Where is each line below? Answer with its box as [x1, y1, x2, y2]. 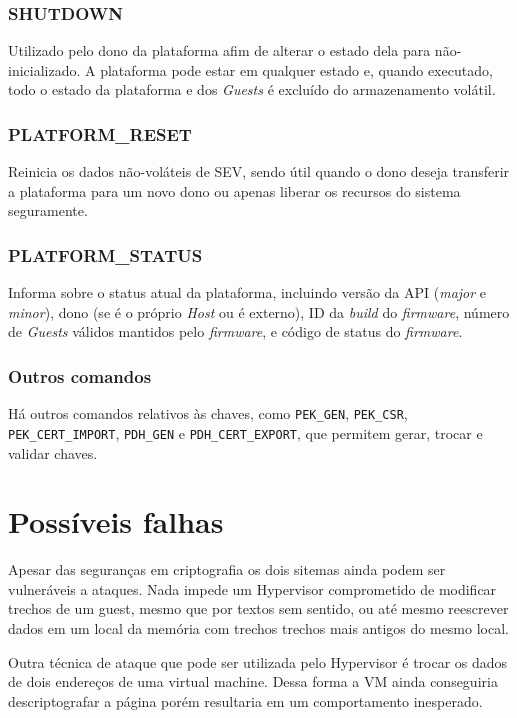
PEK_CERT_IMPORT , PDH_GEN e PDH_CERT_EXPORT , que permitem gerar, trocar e [8, 422, 483, 443]
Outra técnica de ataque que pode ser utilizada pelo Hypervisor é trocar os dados [8, 651, 508, 672]
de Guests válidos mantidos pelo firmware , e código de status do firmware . [8, 321, 463, 342]
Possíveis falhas [8, 501, 224, 542]
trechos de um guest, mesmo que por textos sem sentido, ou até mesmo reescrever [8, 598, 509, 619]
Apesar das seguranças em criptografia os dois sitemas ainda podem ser [8, 559, 446, 580]
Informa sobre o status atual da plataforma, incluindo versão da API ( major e [8, 282, 487, 303]
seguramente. [8, 200, 88, 221]
